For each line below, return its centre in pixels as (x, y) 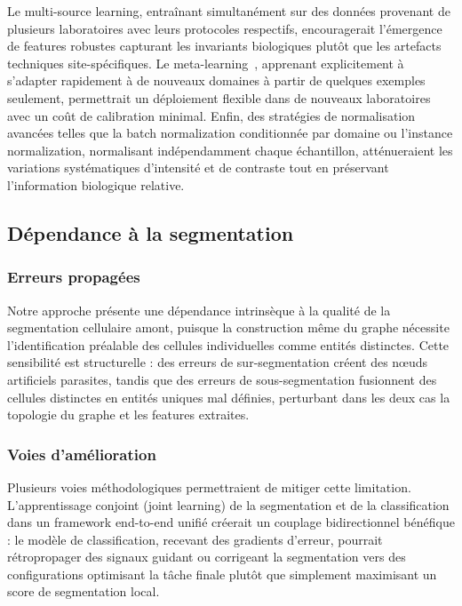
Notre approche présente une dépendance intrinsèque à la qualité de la (199, 310)
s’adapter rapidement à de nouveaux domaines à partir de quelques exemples (216, 80)
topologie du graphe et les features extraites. (128, 415)
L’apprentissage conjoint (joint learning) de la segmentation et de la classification (228, 504)
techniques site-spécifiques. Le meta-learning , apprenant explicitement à (206, 63)
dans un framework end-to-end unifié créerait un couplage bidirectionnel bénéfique (231, 522)
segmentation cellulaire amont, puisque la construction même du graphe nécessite (228, 327)
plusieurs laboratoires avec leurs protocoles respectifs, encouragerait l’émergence (225, 28)
